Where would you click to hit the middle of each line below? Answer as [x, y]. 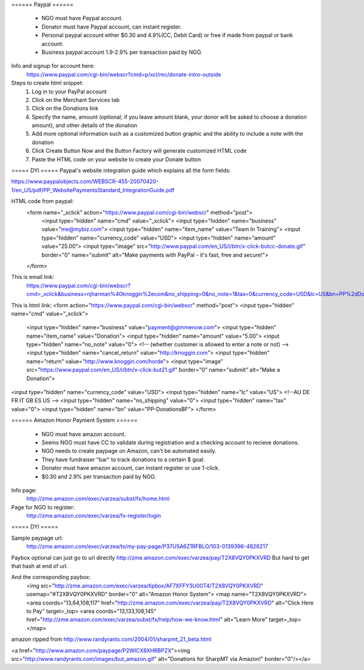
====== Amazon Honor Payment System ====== [74, 420]
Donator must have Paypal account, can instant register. [112, 27]
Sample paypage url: [37, 538]
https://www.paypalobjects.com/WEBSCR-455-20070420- [85, 181]
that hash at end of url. [40, 566]
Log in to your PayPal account [69, 92]
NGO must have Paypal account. [82, 18]
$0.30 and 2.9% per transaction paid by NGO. [99, 477]
